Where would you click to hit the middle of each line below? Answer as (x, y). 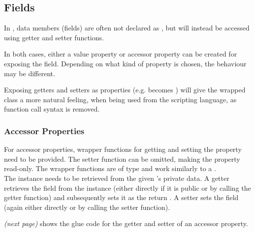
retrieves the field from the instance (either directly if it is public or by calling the (127, 188)
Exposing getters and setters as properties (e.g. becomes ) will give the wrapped (125, 90)
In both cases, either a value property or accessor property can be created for (121, 54)
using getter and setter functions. (54, 37)
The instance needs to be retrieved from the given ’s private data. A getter (117, 178)
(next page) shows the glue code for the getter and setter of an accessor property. (126, 223)
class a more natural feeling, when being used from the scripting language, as (120, 99)
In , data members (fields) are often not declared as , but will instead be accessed (127, 28)
